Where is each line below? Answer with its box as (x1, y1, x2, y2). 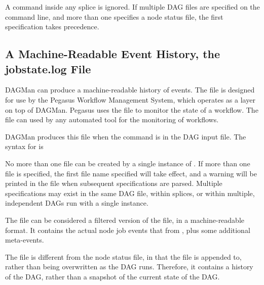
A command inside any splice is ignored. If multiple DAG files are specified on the (5, 2, 260, 12)
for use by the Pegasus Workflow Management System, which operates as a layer (5, 94, 255, 105)
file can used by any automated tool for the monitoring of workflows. (5, 114, 219, 125)
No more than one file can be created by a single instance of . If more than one (5, 158, 250, 168)
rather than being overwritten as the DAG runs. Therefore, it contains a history (5, 261, 253, 272)
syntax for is (5, 141, 44, 152)
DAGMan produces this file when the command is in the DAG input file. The (5, 131, 246, 141)
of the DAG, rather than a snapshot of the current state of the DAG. (5, 271, 220, 281)
